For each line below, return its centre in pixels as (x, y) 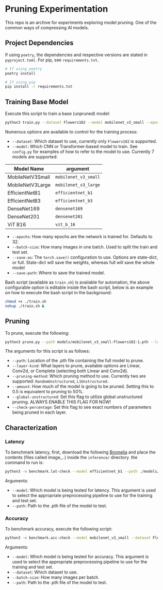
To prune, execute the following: (37, 333)
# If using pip (20, 82)
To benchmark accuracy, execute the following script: (59, 529)
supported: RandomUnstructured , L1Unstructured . (60, 381)
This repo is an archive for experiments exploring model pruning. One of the (81, 22)
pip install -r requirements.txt (39, 87)
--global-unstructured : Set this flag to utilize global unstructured (77, 397)
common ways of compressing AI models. (47, 27)
